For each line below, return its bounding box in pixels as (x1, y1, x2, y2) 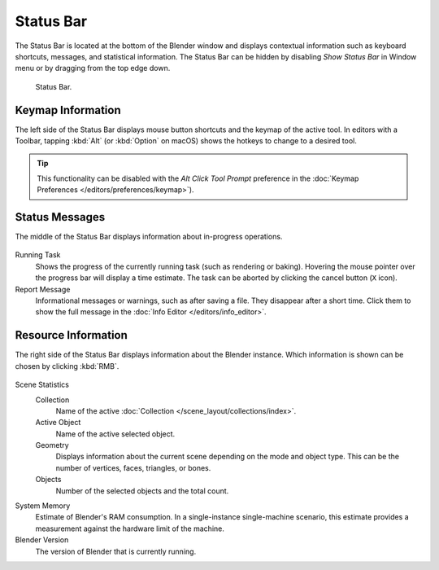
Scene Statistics (15, 379, 69, 390)
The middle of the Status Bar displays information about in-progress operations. (15, 232, 283, 242)
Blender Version (15, 535, 69, 545)
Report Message (15, 284, 71, 294)
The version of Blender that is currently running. (35, 546, 197, 556)
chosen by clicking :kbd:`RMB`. (15, 361, 120, 370)
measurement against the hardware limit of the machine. (35, 524, 225, 533)
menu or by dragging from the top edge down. (15, 64, 171, 73)
